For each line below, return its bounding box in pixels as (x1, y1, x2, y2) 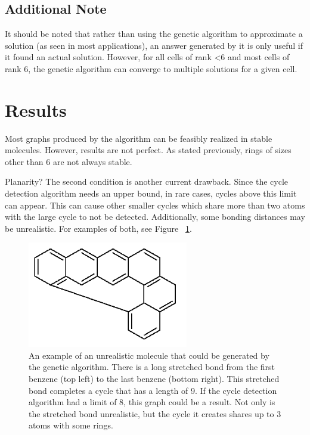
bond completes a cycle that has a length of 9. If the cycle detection (29, 384, 277, 396)
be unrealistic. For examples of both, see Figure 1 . (5, 222, 192, 234)
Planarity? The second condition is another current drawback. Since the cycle (5, 175, 288, 188)
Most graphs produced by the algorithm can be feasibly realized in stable (5, 132, 272, 144)
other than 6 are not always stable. (5, 155, 132, 167)
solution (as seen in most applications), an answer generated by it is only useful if (5, 39, 303, 51)
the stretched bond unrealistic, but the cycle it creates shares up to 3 (29, 407, 281, 420)
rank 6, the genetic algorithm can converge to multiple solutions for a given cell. (5, 62, 297, 74)
